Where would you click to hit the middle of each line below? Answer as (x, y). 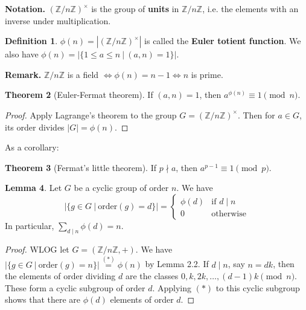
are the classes (152, 276)
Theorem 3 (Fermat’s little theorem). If (81, 167)
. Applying (172, 287)
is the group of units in (135, 8)
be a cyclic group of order (121, 188)
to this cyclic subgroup (258, 287)
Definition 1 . (31, 41)
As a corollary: (32, 147)
